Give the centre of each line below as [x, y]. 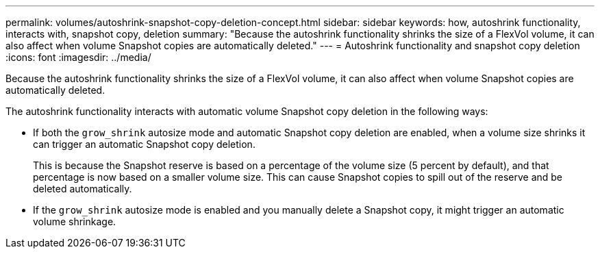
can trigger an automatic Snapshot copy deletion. [144, 144]
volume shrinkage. [75, 221]
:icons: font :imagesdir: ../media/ [78, 57]
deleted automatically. [83, 189]
